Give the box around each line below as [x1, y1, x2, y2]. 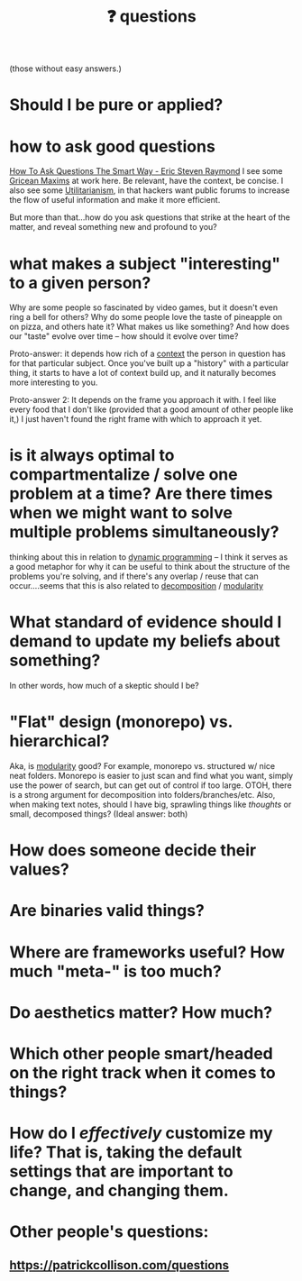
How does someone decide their [9, 840, 257, 861]
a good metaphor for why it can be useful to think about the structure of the [9, 562, 290, 572]
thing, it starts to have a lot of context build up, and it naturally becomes [9, 368, 277, 379]
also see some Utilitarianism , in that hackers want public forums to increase [9, 185, 290, 196]
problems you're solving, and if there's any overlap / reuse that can [9, 571, 259, 581]
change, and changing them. [9, 1181, 230, 1201]
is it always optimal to [9, 445, 175, 466]
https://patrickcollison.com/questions [9, 1258, 230, 1273]
